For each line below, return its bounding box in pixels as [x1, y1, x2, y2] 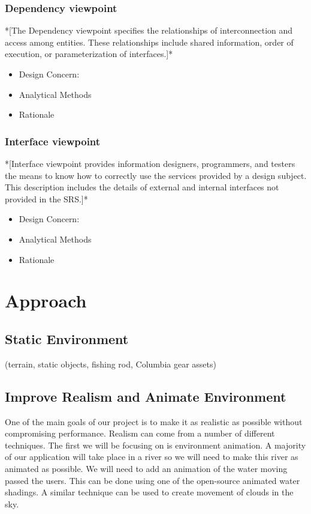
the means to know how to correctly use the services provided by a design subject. [5, 169, 307, 181]
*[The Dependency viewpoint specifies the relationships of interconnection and [5, 24, 293, 37]
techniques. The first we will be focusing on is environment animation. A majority [5, 438, 306, 451]
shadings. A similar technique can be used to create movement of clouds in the [5, 486, 294, 498]
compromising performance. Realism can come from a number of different [5, 427, 275, 440]
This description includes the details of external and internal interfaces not [5, 181, 279, 193]
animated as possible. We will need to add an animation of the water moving [5, 462, 288, 474]
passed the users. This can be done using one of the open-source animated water [5, 474, 300, 486]
